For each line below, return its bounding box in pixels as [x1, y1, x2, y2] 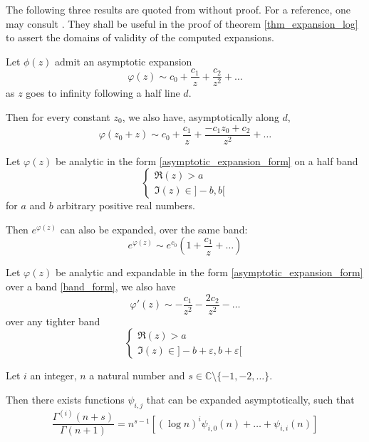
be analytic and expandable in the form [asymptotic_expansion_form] [55, 265, 363, 280]
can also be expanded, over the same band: [60, 221, 248, 236]
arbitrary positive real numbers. [56, 198, 195, 213]
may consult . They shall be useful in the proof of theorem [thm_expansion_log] [6, 16, 358, 31]
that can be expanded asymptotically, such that [146, 391, 355, 406]
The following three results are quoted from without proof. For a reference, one [6, 2, 351, 16]
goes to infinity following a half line [26, 85, 180, 100]
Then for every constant [6, 110, 110, 125]
